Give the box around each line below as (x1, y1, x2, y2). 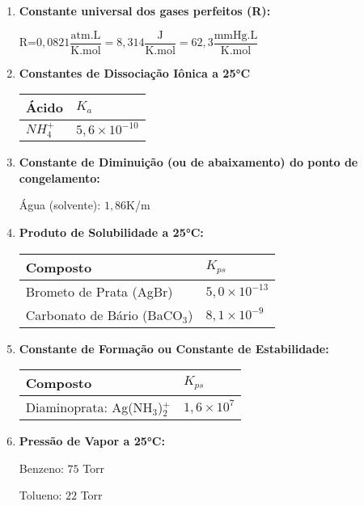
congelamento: (19, 169, 100, 186)
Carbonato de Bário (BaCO (25, 305, 183, 324)
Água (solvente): (19, 196, 101, 213)
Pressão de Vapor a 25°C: (19, 432, 165, 449)
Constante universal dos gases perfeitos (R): (19, 2, 271, 19)
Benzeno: (19, 459, 64, 476)
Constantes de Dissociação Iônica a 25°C (19, 64, 251, 81)
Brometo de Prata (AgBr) (25, 281, 173, 301)
